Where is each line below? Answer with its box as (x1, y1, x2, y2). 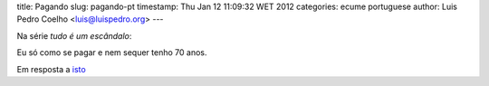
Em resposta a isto (16, 63, 86, 74)
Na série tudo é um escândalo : (16, 30, 132, 41)
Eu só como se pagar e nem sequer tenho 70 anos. (16, 47, 207, 58)
